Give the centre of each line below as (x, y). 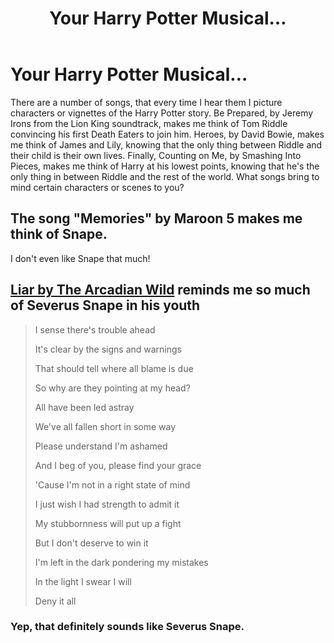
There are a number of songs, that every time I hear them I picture (146, 102)
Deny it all (55, 601)
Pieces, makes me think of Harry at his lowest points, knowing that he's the (165, 166)
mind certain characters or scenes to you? (97, 187)
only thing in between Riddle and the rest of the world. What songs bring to (165, 176)
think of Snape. (59, 234)
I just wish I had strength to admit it (107, 504)
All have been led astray (84, 407)
